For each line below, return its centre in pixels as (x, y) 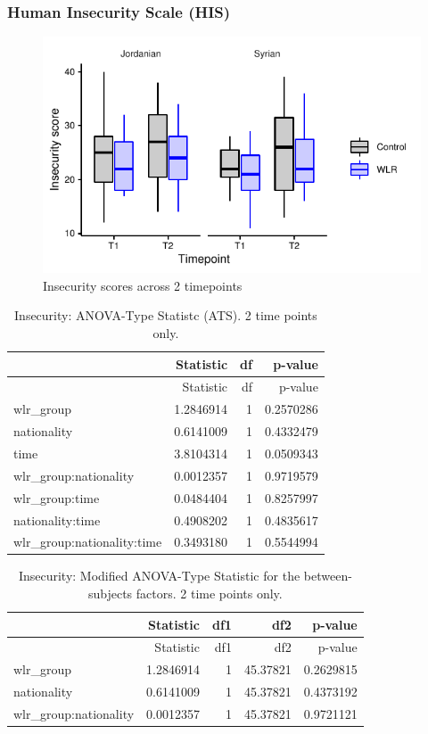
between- (328, 576)
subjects (110, 594)
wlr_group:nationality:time (88, 542)
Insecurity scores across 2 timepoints (143, 285)
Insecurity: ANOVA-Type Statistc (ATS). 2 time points (166, 315)
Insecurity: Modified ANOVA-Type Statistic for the (159, 576)
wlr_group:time (57, 497)
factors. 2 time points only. (209, 594)
